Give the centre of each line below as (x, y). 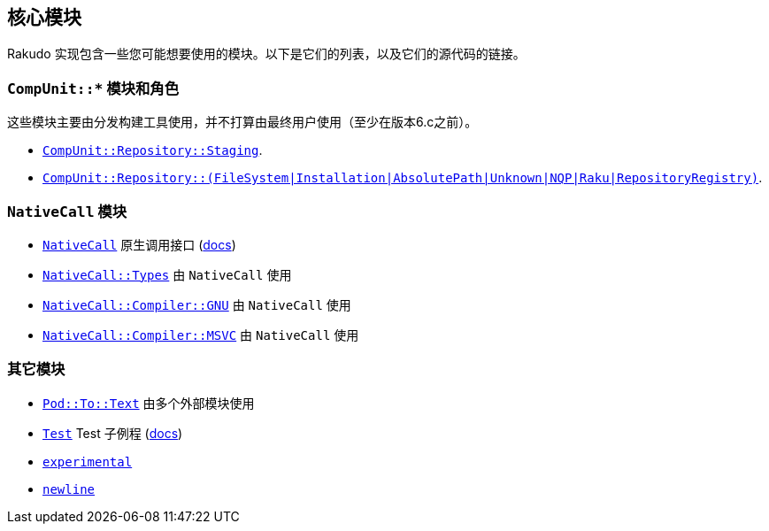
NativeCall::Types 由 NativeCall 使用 (167, 274)
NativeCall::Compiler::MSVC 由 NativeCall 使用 (201, 335)
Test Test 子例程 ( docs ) (113, 433)
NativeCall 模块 (67, 211)
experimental (88, 462)
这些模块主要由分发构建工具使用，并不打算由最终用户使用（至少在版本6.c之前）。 (242, 122)
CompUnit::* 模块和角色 (93, 88)
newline (69, 489)
